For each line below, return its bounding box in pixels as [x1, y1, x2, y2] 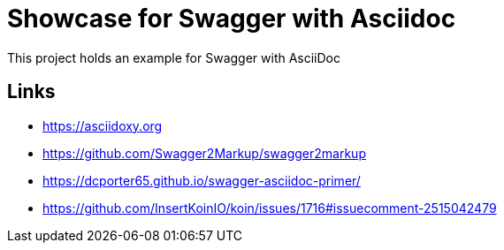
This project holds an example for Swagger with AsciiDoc [7, 49, 341, 65]
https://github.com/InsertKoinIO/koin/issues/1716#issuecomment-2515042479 [42, 200, 497, 216]
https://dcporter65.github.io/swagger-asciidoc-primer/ [42, 172, 361, 188]
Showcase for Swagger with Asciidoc [7, 4, 456, 34]
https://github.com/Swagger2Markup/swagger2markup [42, 145, 366, 161]
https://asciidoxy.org [42, 117, 163, 133]
